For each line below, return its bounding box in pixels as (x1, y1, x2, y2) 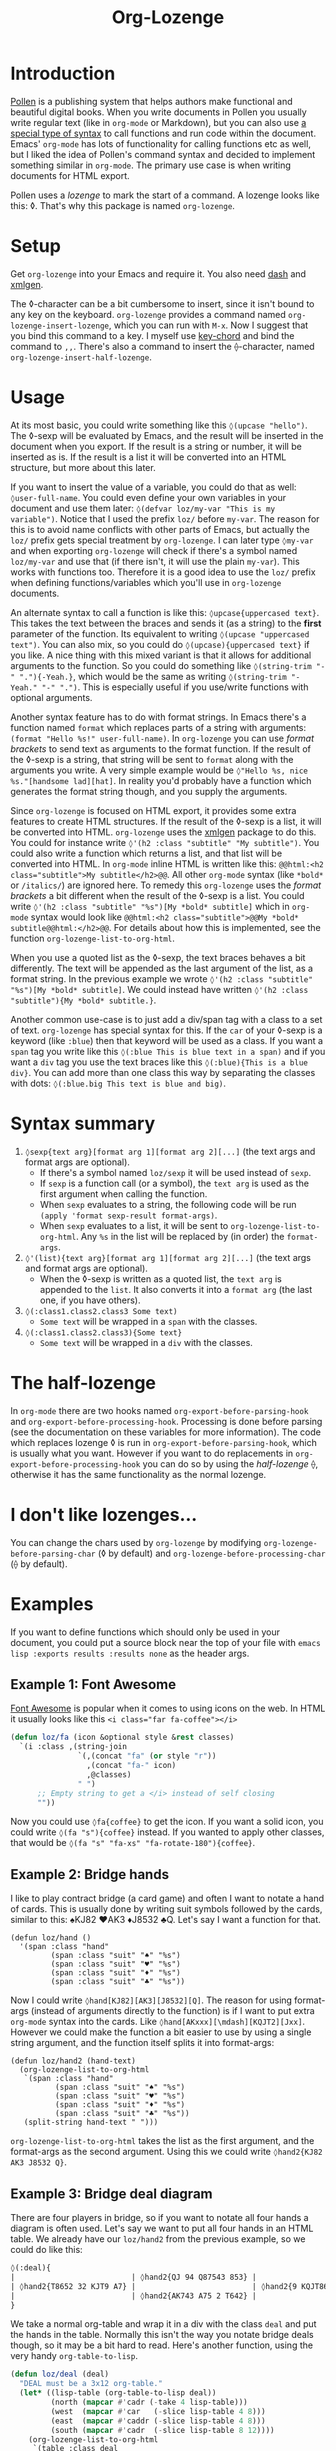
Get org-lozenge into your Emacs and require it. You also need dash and (10, 267, 307, 280)
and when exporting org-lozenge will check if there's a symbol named (10, 544, 298, 556)
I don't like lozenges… (10, 1503, 198, 1526)
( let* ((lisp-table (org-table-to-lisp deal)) (19, 2388, 217, 2398)
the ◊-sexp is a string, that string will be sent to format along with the (10, 753, 294, 765)
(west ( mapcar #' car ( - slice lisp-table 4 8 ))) (50, 2406, 267, 2416)
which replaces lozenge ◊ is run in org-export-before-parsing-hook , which (10, 1436, 317, 1448)
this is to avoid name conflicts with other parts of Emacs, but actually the (10, 523, 310, 535)
